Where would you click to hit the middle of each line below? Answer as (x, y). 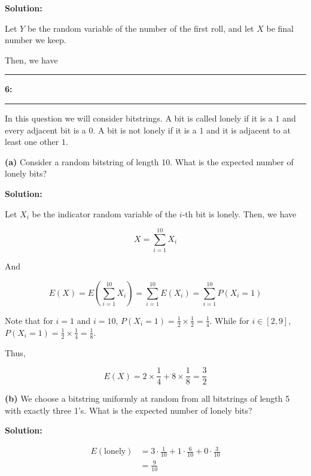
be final (280, 28)
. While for (229, 320)
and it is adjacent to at (249, 130)
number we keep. (36, 40)
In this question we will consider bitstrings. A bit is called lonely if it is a (139, 118)
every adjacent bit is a (45, 130)
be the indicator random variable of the (104, 213)
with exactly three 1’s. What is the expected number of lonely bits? (129, 410)
